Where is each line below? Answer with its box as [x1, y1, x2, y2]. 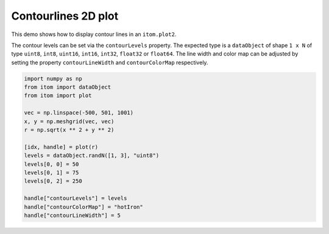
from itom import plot [24, 92, 92, 99]
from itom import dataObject [24, 84, 111, 91]
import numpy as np [24, 75, 82, 82]
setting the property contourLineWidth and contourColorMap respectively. [11, 59, 208, 66]
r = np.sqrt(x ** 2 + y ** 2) [24, 126, 115, 134]
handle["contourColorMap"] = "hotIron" [24, 203, 143, 210]
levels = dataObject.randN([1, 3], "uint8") [24, 152, 160, 159]
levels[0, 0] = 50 [24, 161, 79, 167]
